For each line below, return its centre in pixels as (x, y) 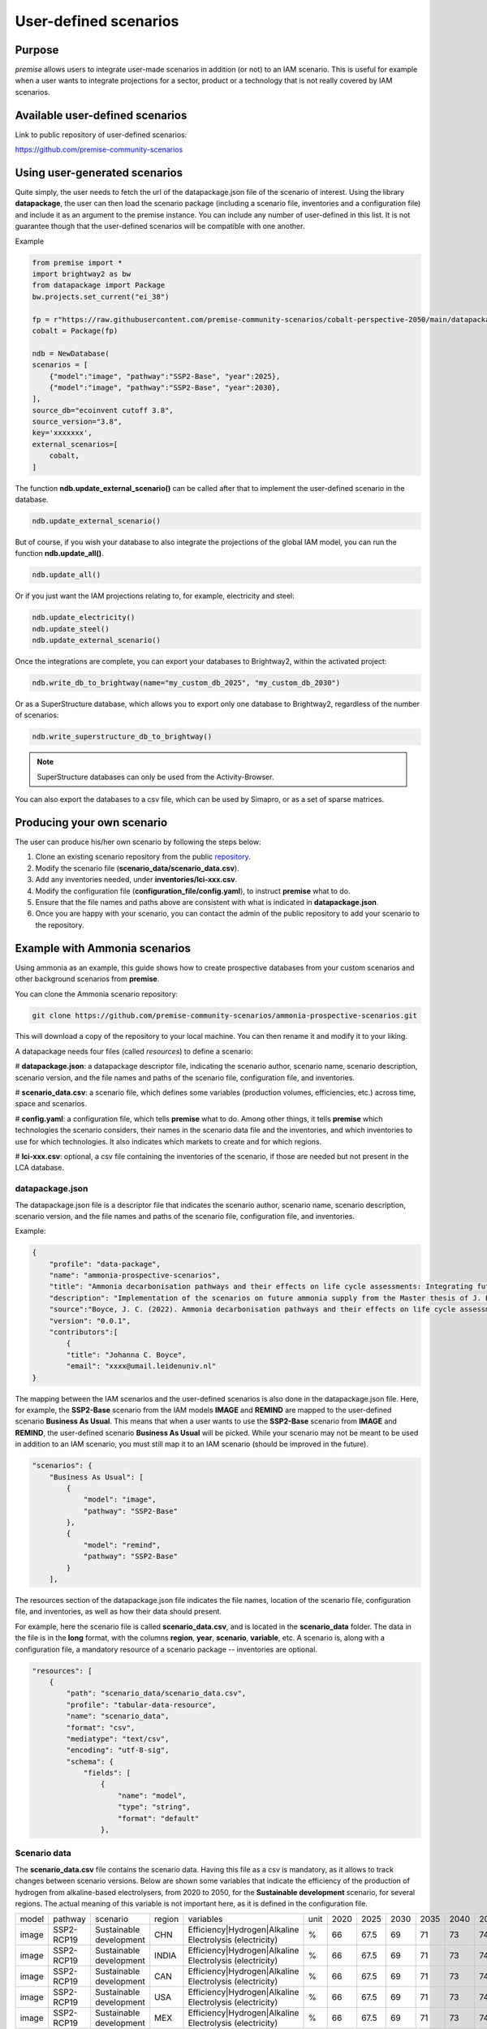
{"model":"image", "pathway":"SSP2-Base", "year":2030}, (165, 387)
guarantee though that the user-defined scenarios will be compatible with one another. (160, 226)
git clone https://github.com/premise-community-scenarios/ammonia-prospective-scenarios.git (225, 1015)
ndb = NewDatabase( (71, 353)
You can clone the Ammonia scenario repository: (97, 993)
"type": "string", (154, 1807)
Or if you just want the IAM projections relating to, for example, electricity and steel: (155, 596)
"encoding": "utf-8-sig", (118, 1750)
